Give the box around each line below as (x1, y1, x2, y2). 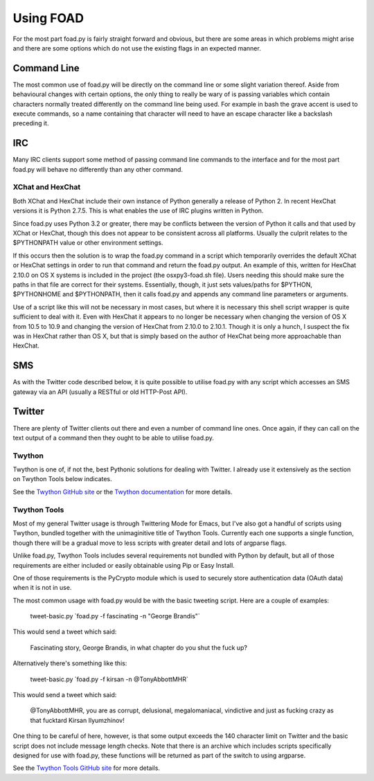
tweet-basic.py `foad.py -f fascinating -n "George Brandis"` (30, 612, 200, 620)
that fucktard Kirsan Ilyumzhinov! (30, 716, 125, 724)
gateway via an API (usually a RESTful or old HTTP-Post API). (12, 388, 188, 396)
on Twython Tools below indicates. (12, 475, 112, 483)
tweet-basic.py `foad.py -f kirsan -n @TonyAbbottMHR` (30, 675, 188, 683)
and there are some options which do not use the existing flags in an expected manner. (12, 44, 261, 52)
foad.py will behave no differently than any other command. (12, 165, 184, 173)
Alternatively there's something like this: (12, 659, 127, 667)
